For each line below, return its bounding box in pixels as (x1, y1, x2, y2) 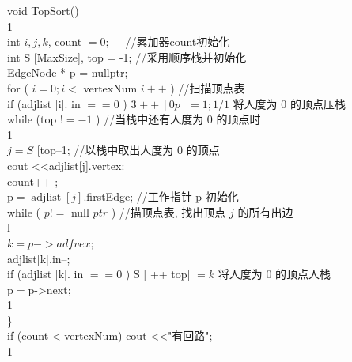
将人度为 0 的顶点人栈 (218, 266, 331, 282)
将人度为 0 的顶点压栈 (233, 95, 346, 111)
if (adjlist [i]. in (7, 95, 81, 111)
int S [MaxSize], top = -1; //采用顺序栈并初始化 (7, 48, 247, 65)
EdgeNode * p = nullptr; (7, 64, 128, 81)
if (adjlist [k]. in (7, 266, 84, 282)
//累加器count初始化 (125, 33, 230, 50)
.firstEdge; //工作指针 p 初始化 (83, 188, 239, 205)
